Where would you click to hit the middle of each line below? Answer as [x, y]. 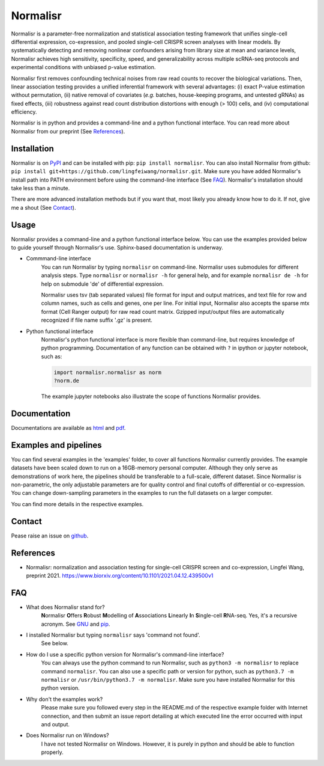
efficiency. [24, 112]
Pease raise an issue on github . [50, 536]
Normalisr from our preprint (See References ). [68, 131]
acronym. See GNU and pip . [76, 624]
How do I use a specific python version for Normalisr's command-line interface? [125, 654]
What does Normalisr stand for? [65, 607]
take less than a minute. [40, 188]
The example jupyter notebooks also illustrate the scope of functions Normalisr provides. [151, 396]
